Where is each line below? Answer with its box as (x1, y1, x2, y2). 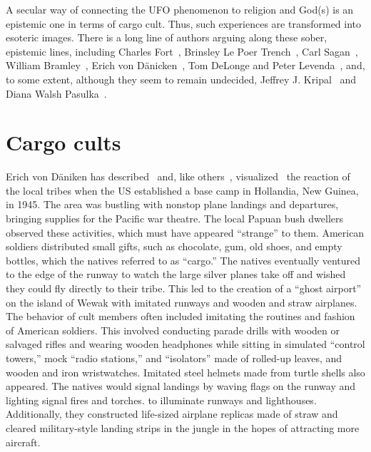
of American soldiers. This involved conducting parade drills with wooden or (6, 322, 340, 337)
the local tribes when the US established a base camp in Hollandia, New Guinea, (6, 183, 359, 197)
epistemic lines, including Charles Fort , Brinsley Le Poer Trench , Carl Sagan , (6, 43, 358, 58)
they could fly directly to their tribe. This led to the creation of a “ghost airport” (6, 281, 362, 296)
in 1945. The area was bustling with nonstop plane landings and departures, (6, 197, 339, 212)
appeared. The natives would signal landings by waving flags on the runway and (6, 379, 356, 394)
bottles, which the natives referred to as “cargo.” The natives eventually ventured (6, 252, 361, 267)
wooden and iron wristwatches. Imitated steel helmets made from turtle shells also (6, 364, 365, 379)
